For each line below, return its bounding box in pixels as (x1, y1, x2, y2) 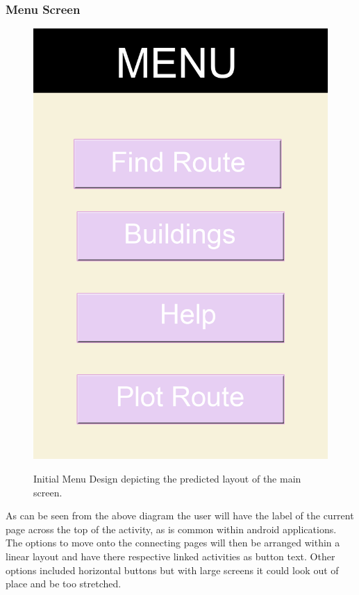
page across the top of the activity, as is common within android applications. (6, 521, 337, 536)
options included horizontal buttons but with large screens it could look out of (6, 562, 339, 577)
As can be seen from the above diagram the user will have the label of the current (6, 508, 354, 523)
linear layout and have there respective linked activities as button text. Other (6, 549, 335, 564)
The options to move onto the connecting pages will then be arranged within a (6, 535, 340, 550)
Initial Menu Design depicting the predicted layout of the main (33, 471, 301, 486)
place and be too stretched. (6, 576, 122, 591)
